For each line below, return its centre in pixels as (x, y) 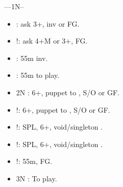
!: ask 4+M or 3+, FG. (52, 41)
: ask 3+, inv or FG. (48, 23)
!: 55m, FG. (34, 161)
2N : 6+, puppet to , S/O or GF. (68, 92)
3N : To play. (36, 178)
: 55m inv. (32, 58)
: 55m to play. (38, 75)
